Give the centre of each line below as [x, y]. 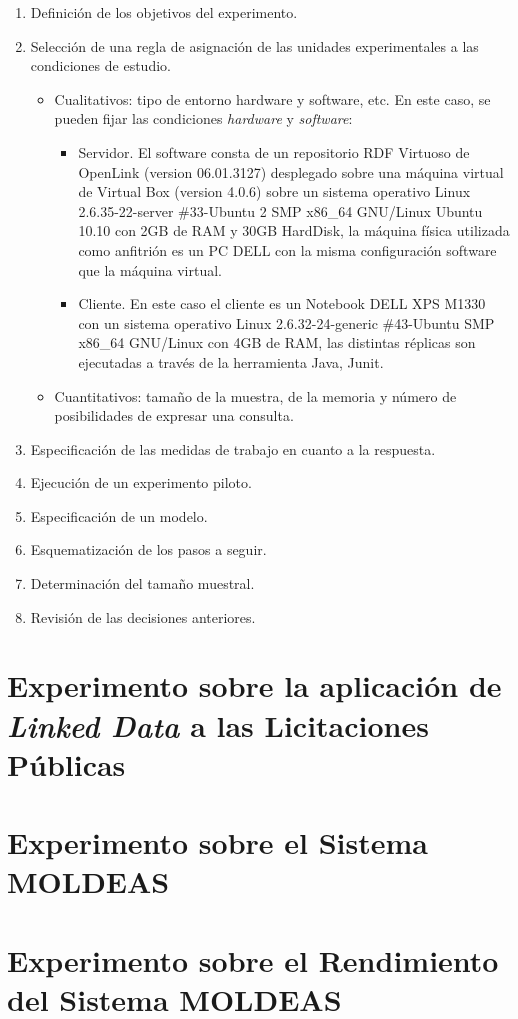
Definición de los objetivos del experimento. [164, 12]
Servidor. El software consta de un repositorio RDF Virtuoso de [274, 151]
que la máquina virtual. [150, 269]
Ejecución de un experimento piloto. [141, 482]
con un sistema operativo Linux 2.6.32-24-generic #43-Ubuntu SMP [286, 322]
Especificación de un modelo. [119, 515]
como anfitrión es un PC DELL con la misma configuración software [287, 249]
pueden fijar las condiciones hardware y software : [203, 118]
